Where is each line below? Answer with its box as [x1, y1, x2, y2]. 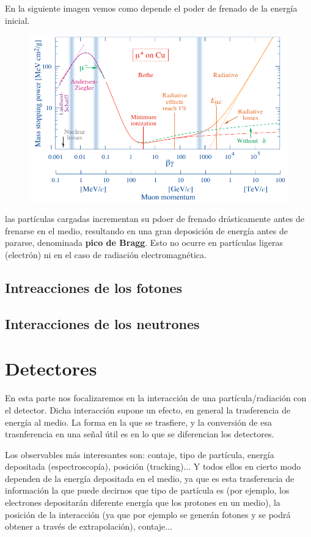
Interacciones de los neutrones [5, 314, 200, 333]
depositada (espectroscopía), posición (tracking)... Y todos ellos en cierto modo [5, 460, 301, 473]
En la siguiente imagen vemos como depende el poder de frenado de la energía [5, 2, 298, 14]
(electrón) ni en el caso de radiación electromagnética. [5, 248, 207, 261]
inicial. [5, 13, 30, 26]
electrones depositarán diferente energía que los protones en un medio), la [5, 496, 280, 509]
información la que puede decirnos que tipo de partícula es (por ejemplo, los [5, 484, 290, 497]
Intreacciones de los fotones [5, 278, 183, 297]
